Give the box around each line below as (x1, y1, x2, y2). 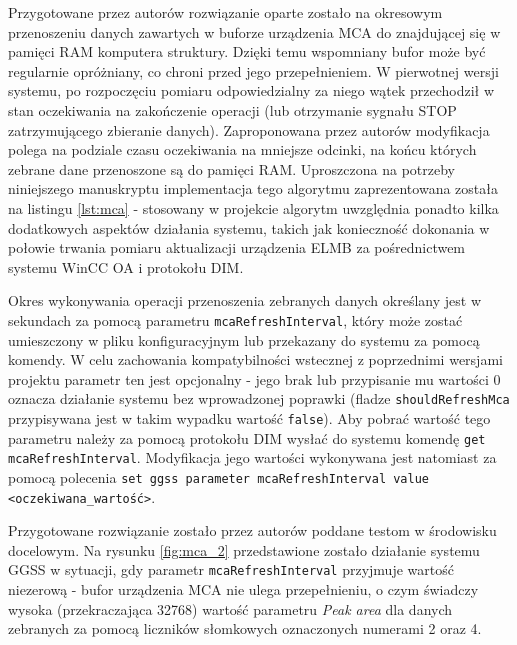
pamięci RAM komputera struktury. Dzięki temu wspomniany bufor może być (8, 41, 486, 62)
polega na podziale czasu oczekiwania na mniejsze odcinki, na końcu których (8, 139, 477, 160)
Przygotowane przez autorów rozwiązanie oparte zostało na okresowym (8, 2, 443, 22)
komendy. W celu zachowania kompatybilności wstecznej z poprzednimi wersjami (8, 349, 503, 370)
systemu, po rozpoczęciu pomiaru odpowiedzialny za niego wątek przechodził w (8, 80, 495, 101)
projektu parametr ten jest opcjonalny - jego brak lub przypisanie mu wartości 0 (8, 368, 501, 389)
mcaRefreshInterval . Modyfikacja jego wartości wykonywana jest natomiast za (8, 447, 497, 468)
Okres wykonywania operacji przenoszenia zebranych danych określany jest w (8, 290, 481, 311)
